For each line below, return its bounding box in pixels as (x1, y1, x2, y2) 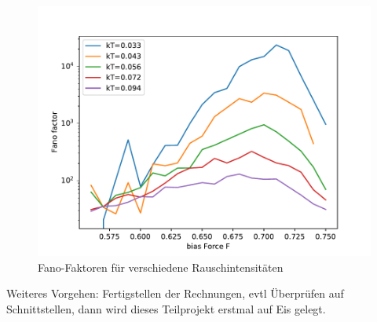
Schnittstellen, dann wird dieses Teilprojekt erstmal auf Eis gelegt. (6, 300, 326, 317)
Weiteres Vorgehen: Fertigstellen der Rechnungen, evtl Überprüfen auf (6, 285, 344, 302)
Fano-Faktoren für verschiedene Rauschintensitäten (38, 258, 284, 275)
